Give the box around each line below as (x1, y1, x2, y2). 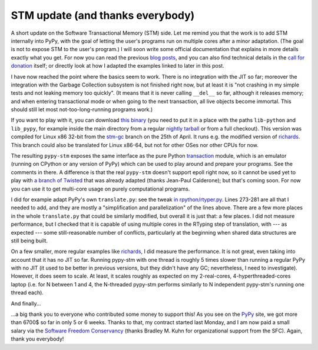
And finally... (11, 300, 41, 307)
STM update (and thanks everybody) (11, 9, 195, 22)
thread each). (11, 289, 44, 296)
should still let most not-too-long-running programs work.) (11, 106, 153, 113)
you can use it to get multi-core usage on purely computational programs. (11, 185, 190, 192)
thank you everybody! (11, 335, 64, 342)
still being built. (11, 237, 48, 244)
